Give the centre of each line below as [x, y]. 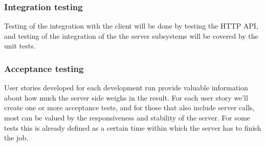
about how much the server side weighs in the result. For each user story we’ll [126, 97]
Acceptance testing [44, 68]
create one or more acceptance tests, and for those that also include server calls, [129, 107]
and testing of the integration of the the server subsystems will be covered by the [131, 35]
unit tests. [20, 46]
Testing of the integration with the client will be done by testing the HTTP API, [131, 26]
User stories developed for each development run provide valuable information [126, 88]
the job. [16, 138]
